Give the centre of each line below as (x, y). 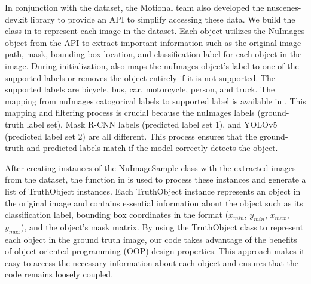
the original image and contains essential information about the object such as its (154, 203)
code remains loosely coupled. (59, 274)
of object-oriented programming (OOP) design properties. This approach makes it (155, 251)
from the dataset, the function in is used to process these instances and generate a (155, 179)
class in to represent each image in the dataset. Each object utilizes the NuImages (155, 31)
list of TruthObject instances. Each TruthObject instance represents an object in (153, 191)
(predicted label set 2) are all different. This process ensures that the (131, 136)
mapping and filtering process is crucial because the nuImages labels (130, 112)
